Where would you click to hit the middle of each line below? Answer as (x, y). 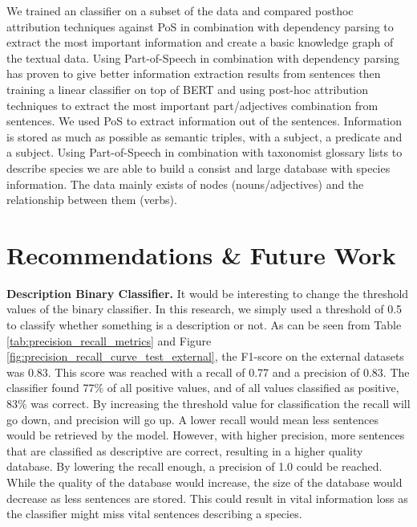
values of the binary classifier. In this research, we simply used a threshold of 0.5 (204, 309)
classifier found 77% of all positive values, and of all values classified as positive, (203, 388)
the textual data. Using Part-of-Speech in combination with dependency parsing (203, 57)
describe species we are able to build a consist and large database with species (198, 167)
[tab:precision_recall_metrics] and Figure (109, 340)
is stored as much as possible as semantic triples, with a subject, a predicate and (204, 136)
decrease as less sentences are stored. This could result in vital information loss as (207, 498)
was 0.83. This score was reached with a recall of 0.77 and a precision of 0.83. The (208, 372)
